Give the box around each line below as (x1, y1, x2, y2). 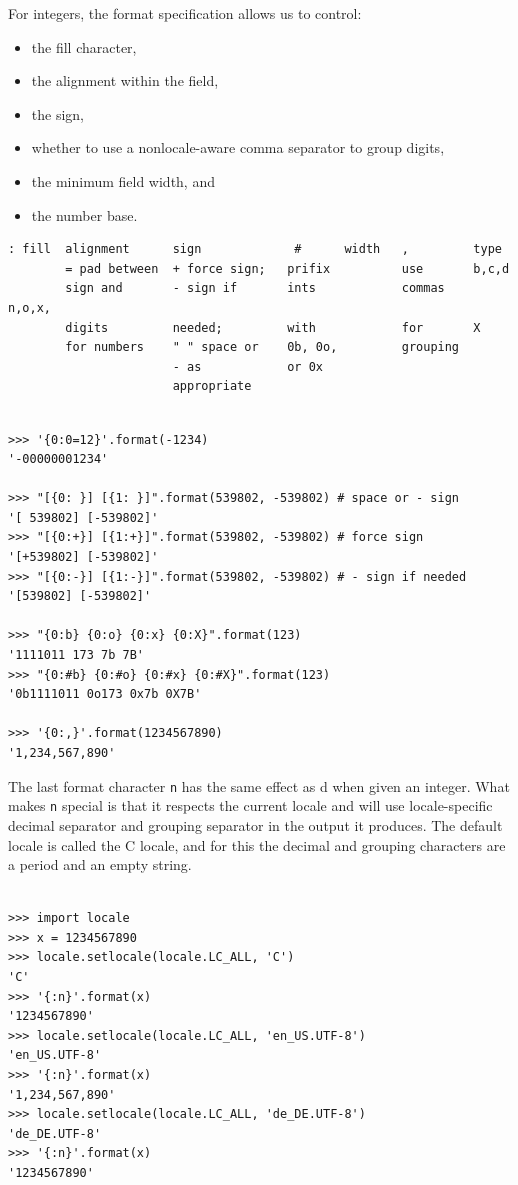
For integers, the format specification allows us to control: (8, 3, 362, 23)
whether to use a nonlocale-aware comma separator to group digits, (31, 137, 445, 158)
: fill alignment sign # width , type (8, 242, 502, 257)
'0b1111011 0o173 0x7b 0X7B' (8, 687, 202, 702)
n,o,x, (8, 300, 51, 315)
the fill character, (31, 36, 137, 57)
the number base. (31, 204, 138, 225)
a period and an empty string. (8, 854, 192, 875)
